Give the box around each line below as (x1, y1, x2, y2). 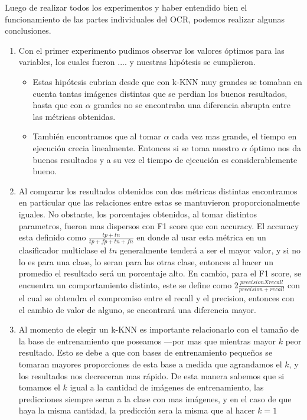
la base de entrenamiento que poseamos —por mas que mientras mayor (18, 334, 276, 347)
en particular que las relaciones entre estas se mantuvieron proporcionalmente (18, 196, 300, 209)
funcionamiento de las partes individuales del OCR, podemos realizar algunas (5, 12, 285, 25)
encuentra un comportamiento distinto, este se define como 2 (18, 278, 239, 291)
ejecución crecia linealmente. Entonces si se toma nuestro (32, 141, 239, 154)
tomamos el (18, 381, 60, 393)
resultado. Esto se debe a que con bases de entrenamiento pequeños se (18, 346, 273, 359)
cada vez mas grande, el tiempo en (172, 130, 297, 142)
